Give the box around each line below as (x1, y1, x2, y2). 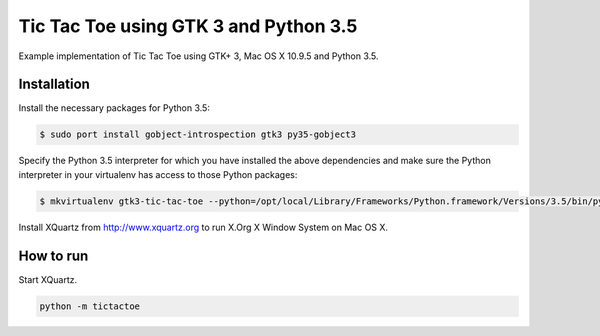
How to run (18, 247, 89, 264)
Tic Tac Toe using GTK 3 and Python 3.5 (18, 15, 358, 37)
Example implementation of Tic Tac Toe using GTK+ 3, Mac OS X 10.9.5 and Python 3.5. (18, 50, 379, 62)
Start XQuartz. (18, 273, 78, 285)
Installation (18, 76, 90, 93)
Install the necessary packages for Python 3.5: (18, 102, 210, 114)
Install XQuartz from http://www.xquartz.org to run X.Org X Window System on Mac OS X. (18, 221, 389, 233)
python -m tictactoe (39, 300, 140, 312)
